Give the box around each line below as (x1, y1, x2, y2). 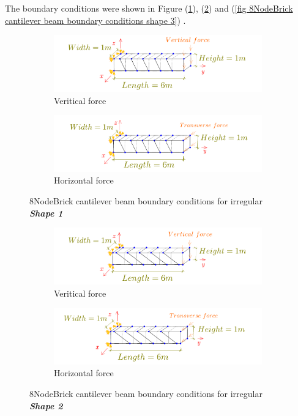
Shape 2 (29, 399, 63, 412)
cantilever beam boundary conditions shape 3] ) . (5, 13, 186, 26)
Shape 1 (29, 206, 63, 219)
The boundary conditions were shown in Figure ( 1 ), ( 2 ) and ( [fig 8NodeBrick (5, 2, 293, 14)
